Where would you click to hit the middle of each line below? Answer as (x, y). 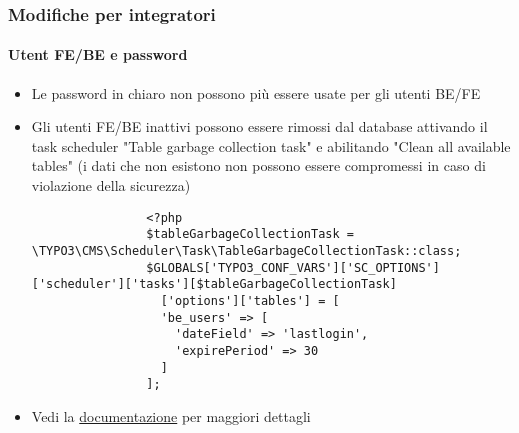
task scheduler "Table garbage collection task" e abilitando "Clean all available (271, 145)
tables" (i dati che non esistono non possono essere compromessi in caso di (258, 165)
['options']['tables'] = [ (250, 300)
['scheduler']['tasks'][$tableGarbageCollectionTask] (214, 284)
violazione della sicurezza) (111, 185)
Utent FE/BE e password (98, 54)
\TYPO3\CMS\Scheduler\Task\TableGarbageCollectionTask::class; (246, 250)
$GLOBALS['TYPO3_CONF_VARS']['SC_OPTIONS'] (293, 267)
